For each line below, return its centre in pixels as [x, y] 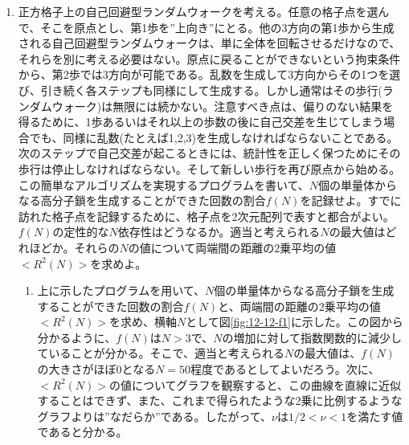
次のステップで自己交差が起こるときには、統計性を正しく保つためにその [209, 153]
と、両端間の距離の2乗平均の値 [299, 306]
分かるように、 [77, 337]
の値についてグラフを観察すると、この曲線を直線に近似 [255, 384]
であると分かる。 [82, 432]
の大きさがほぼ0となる [96, 369]
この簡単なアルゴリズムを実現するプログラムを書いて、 [164, 184]
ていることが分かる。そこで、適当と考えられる [161, 353]
